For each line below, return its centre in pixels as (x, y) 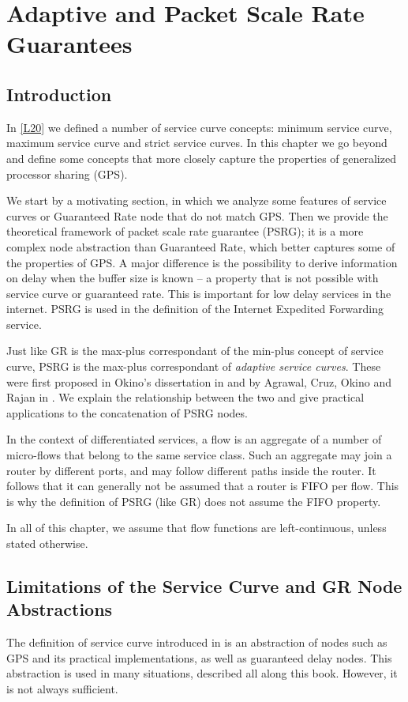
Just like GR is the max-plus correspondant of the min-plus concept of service (195, 351)
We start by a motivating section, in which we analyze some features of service (197, 200)
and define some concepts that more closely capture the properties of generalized (201, 158)
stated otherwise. (47, 543)
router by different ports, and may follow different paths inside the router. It (191, 470)
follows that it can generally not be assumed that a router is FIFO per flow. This (203, 486)
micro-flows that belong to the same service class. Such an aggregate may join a (199, 455)
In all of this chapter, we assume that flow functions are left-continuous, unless (197, 528)
